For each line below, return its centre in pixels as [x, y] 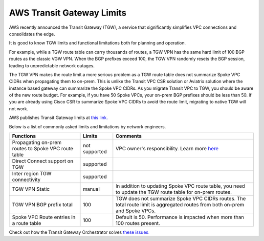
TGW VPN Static [31, 189]
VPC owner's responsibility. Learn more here [167, 149]
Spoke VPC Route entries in [44, 217]
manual [91, 189]
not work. [19, 109]
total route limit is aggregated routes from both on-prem [180, 205]
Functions [24, 136]
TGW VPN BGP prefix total [42, 205]
